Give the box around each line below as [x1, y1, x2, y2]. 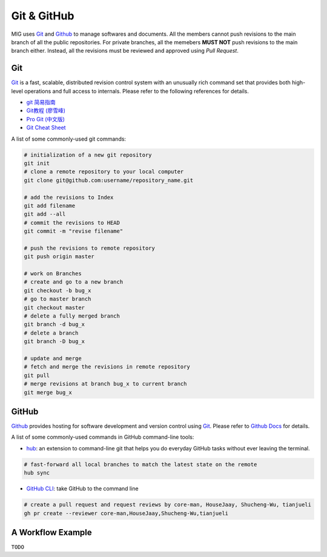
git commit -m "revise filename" [24, 228, 124, 235]
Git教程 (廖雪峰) [26, 107, 66, 115]
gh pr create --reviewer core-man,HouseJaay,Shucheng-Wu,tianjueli [24, 510, 229, 516]
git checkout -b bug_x [24, 287, 91, 294]
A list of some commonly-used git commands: [11, 135, 127, 142]
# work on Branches [24, 270, 82, 277]
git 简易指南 [26, 99, 56, 106]
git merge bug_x [24, 389, 73, 396]
